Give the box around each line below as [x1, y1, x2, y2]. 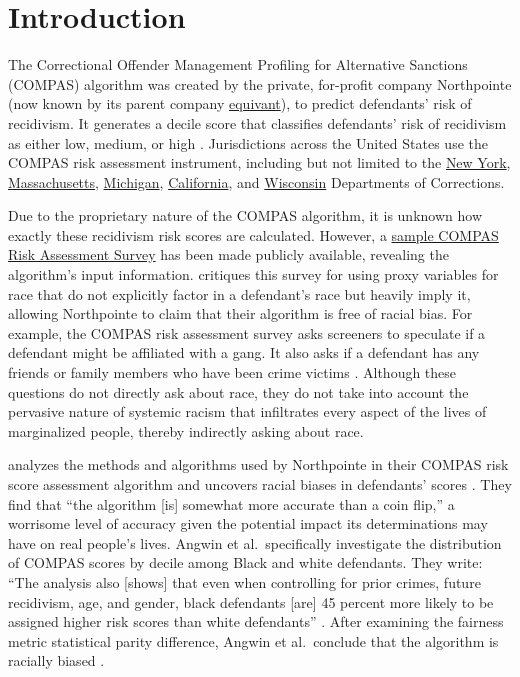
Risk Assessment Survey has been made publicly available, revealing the [8, 244, 449, 265]
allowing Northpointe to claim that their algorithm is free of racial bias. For [8, 303, 473, 324]
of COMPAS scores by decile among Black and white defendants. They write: [8, 552, 483, 573]
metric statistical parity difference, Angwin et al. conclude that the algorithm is [8, 630, 499, 651]
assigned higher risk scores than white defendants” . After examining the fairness [8, 611, 504, 632]
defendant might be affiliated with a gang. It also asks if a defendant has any [8, 342, 480, 363]
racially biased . [8, 650, 105, 671]
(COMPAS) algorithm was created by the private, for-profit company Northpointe [8, 73, 512, 94]
